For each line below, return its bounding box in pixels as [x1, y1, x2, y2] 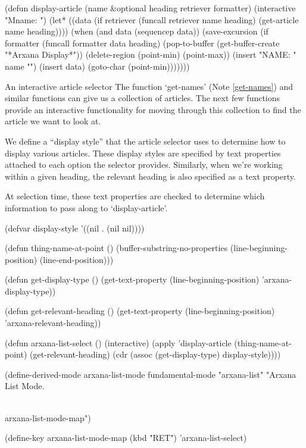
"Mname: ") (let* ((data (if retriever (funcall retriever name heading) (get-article [5, 13, 299, 26]
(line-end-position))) [39, 253, 114, 265]
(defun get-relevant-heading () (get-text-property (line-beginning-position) [5, 305, 275, 317]
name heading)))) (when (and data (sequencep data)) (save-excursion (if [5, 25, 268, 37]
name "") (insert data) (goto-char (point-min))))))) [5, 59, 190, 72]
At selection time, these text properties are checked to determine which [5, 190, 265, 202]
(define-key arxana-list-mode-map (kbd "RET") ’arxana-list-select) [5, 431, 247, 444]
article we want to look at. [5, 115, 101, 127]
